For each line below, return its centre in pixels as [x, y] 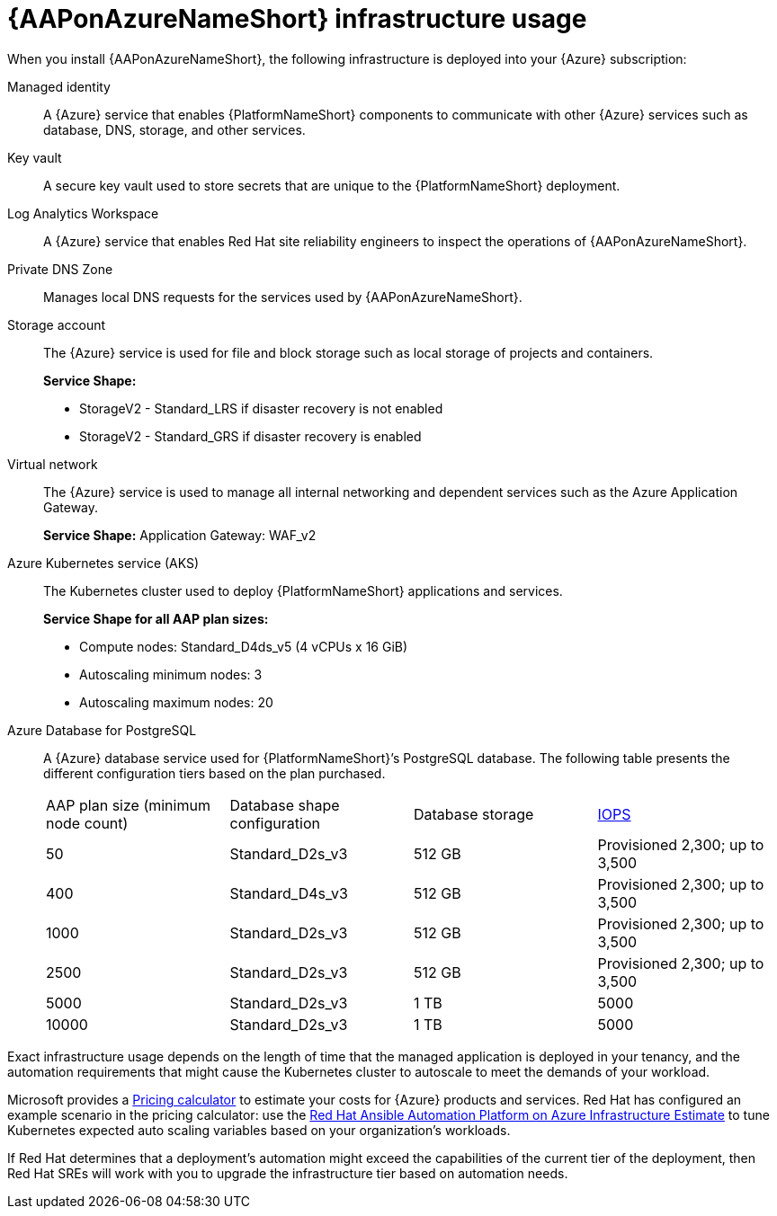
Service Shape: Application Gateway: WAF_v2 [180, 535]
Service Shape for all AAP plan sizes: [156, 618]
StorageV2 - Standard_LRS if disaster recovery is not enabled [261, 408]
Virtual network [53, 464]
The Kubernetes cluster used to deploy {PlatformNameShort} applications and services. [303, 590]
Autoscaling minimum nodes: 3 [171, 674]
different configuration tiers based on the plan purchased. [214, 773]
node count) [87, 823]
